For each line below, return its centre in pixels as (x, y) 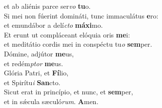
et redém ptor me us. (34, 63)
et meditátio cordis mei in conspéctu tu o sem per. (78, 44)
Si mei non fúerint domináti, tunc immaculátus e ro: (81, 15)
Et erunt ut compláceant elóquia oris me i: (67, 34)
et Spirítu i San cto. (32, 82)
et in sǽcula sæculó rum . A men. (51, 101)
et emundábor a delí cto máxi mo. (53, 25)
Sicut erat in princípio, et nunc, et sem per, (69, 92)
